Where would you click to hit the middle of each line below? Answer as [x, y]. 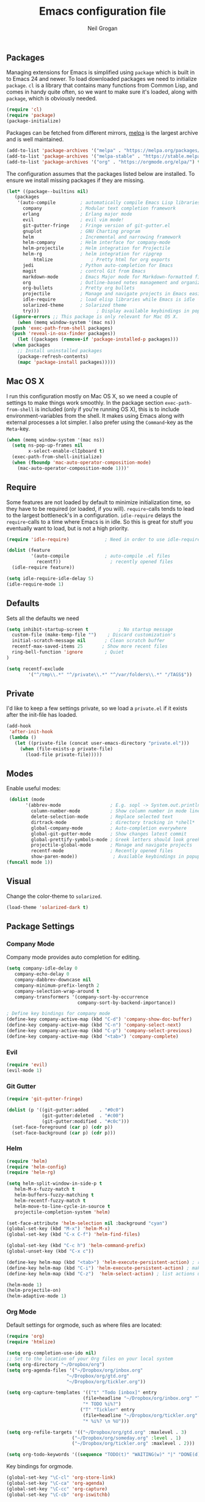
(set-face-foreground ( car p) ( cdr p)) [63, 1127]
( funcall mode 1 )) [30, 862]
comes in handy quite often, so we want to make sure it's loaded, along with [102, 92]
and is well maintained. [35, 139]
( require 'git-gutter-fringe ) [45, 1099]
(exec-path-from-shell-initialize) [57, 457]
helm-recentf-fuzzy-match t [50, 1201]
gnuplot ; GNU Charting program [81, 231]
